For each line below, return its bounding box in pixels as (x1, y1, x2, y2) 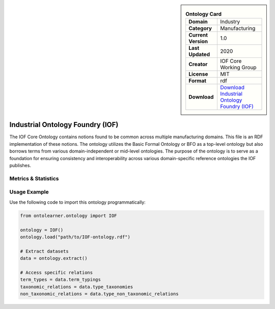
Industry (219, 18, 240, 25)
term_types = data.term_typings (20, 277, 101, 283)
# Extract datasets (20, 248, 69, 254)
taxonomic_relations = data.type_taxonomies (20, 284, 133, 290)
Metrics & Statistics (9, 175, 59, 182)
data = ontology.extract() (20, 256, 88, 261)
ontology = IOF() (20, 227, 64, 233)
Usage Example (9, 189, 49, 196)
